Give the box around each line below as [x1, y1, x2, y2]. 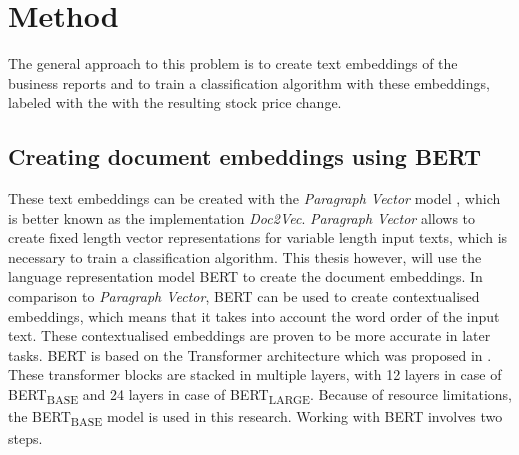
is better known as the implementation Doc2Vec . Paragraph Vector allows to [8, 207, 476, 228]
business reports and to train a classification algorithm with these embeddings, [8, 72, 490, 93]
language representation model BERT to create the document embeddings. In [8, 266, 483, 287]
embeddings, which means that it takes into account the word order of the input [8, 305, 500, 326]
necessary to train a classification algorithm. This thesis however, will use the [8, 246, 482, 267]
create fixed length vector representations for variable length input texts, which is [8, 227, 508, 248]
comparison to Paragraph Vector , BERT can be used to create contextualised [8, 286, 480, 307]
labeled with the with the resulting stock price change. [8, 92, 342, 113]
